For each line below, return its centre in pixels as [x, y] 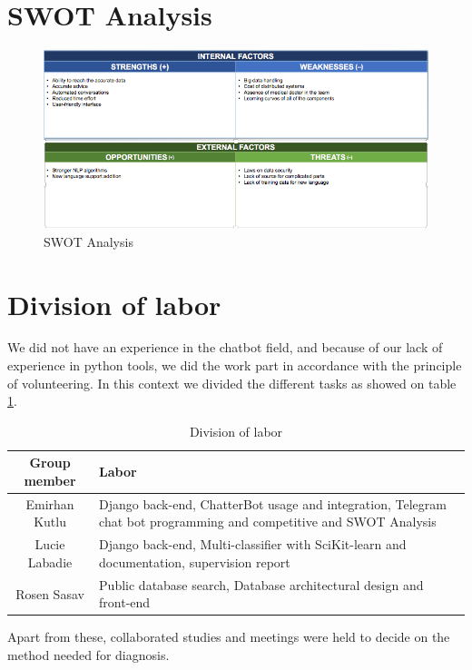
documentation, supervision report [195, 562]
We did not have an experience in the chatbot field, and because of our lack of [225, 347]
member [50, 481]
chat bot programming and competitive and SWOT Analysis [268, 522]
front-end [125, 602]
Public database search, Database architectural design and [261, 584]
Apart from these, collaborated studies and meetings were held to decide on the [229, 637]
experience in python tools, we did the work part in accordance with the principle [235, 365]
